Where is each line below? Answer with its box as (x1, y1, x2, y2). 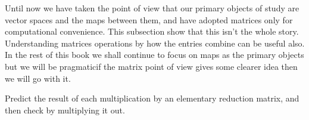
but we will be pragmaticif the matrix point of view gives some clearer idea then (5, 60, 298, 72)
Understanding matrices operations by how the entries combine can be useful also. (5, 36, 305, 49)
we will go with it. (5, 72, 71, 84)
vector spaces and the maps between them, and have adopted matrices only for (5, 13, 293, 26)
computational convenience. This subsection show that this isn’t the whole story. (5, 25, 299, 38)
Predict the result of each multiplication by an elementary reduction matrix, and (5, 92, 299, 104)
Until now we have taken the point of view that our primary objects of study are (5, 2, 299, 14)
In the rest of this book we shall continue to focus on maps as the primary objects (5, 48, 304, 61)
